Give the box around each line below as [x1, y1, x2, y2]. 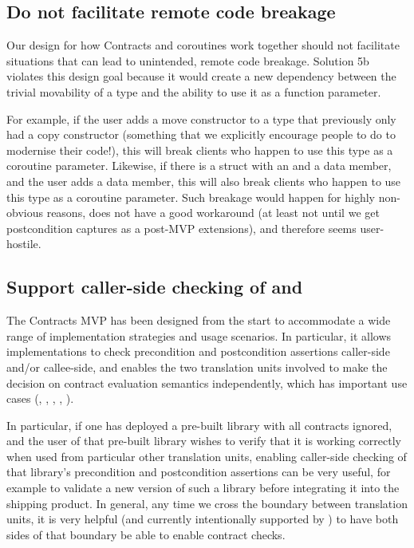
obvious [6, 204, 43, 221]
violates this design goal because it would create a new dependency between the [6, 68, 396, 85]
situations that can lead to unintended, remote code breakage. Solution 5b [6, 52, 369, 69]
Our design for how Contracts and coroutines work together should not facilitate [6, 37, 400, 53]
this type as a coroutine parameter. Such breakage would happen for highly [6, 188, 375, 205]
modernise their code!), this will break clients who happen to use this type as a [6, 141, 393, 158]
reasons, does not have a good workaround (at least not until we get [46, 204, 380, 221]
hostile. [6, 235, 41, 252]
